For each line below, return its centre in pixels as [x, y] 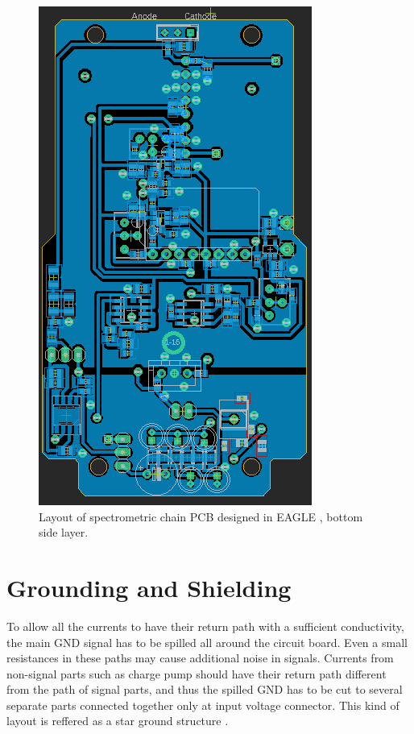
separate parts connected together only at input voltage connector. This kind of [203, 705]
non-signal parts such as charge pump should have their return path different [197, 673]
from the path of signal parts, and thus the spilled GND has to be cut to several [205, 689]
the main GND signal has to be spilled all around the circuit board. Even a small [207, 642]
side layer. [64, 532]
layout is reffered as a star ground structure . [118, 721]
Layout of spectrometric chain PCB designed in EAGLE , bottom [201, 516]
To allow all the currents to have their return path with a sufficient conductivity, [205, 626]
